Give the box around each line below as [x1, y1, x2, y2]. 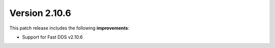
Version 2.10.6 [9, 7, 71, 18]
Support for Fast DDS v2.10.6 [22, 34, 83, 40]
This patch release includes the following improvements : [9, 25, 129, 31]
